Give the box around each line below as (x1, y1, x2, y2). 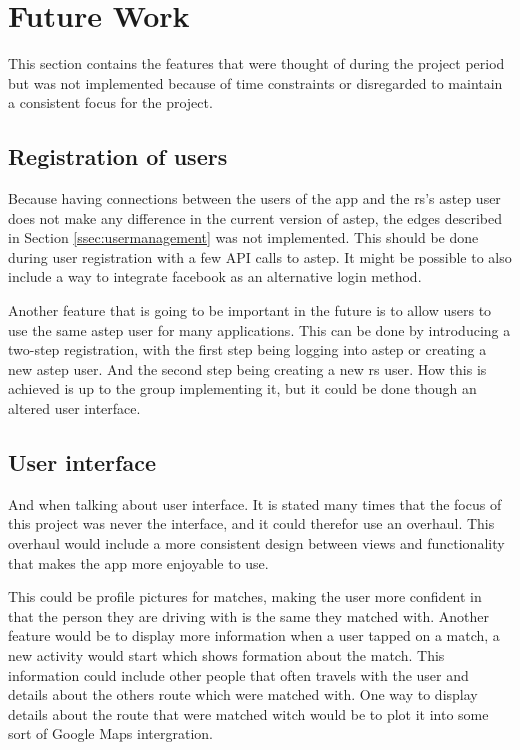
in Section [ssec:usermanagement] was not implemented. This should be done (8, 227, 479, 248)
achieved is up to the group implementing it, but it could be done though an (8, 378, 477, 399)
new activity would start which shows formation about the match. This (8, 645, 445, 665)
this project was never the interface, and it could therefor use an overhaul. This (8, 513, 495, 534)
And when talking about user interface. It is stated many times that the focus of (8, 493, 502, 514)
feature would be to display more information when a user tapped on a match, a (8, 625, 500, 646)
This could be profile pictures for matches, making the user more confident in (8, 586, 482, 607)
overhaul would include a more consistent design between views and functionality (8, 533, 505, 554)
